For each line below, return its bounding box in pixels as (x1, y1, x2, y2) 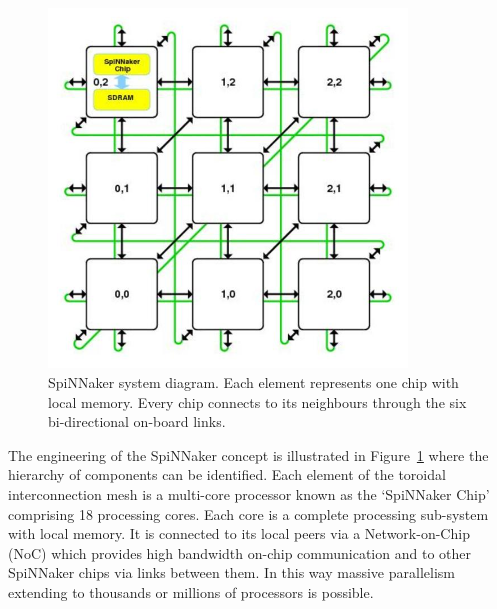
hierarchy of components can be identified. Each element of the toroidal (8, 464, 446, 485)
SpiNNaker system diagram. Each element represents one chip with (48, 371, 459, 392)
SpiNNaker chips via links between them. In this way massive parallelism (8, 562, 455, 583)
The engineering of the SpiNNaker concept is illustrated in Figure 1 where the (8, 444, 489, 465)
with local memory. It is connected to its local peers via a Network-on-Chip (8, 523, 470, 544)
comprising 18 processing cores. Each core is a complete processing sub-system (8, 503, 489, 524)
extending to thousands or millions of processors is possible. (8, 581, 374, 602)
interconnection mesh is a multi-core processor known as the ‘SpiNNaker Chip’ (8, 483, 490, 504)
